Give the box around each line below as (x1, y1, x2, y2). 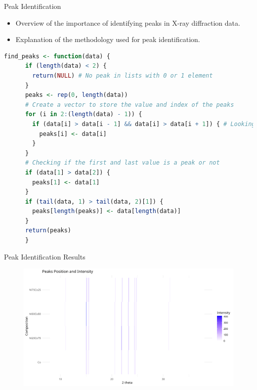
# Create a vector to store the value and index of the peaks (25, 101, 234, 108)
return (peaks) (25, 227, 72, 234)
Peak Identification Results (4, 251, 86, 261)
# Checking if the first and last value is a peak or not (25, 159, 220, 167)
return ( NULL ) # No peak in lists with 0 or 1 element (32, 72, 213, 79)
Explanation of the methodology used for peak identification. (15, 34, 200, 44)
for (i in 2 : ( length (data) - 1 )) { (25, 111, 142, 118)
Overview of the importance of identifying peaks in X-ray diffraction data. (15, 17, 240, 28)
